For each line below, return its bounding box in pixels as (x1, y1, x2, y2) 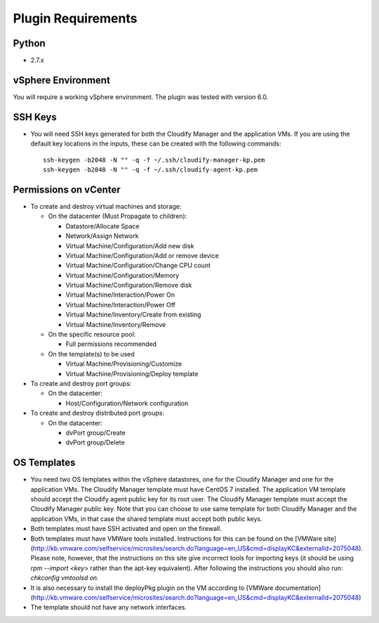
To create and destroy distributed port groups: (30, 409, 165, 418)
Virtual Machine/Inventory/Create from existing (65, 310, 201, 319)
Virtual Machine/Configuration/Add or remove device (65, 251, 219, 259)
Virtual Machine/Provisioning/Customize (65, 359, 182, 368)
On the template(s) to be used (48, 349, 135, 358)
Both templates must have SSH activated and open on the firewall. (30, 525, 222, 533)
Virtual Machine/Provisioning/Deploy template (65, 369, 199, 378)
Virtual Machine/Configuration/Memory (65, 271, 180, 279)
